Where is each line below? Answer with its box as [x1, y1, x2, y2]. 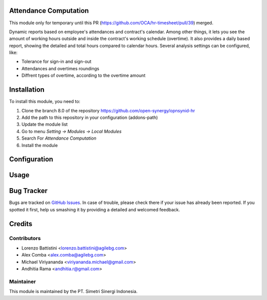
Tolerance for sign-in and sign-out [21, 58, 91, 64]
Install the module [21, 142, 58, 148]
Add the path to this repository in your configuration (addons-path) [21, 114, 158, 120]
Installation [9, 86, 44, 94]
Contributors [9, 235, 41, 242]
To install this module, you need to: [9, 99, 81, 104]
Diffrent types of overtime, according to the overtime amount [21, 72, 146, 79]
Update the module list [21, 121, 68, 127]
